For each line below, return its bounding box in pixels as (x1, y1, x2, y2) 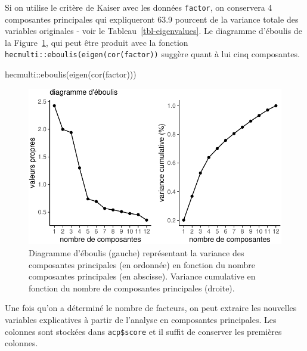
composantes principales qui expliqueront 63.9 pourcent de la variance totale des (5, 13, 299, 25)
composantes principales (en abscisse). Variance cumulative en (29, 270, 256, 282)
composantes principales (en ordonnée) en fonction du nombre (29, 258, 255, 271)
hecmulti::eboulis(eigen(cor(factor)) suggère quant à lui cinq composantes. (5, 48, 300, 60)
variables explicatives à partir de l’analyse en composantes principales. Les (5, 313, 277, 325)
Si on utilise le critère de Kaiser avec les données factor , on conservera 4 (5, 1, 272, 13)
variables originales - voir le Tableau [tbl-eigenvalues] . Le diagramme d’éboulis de (5, 24, 302, 37)
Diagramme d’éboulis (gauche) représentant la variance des (29, 247, 244, 259)
